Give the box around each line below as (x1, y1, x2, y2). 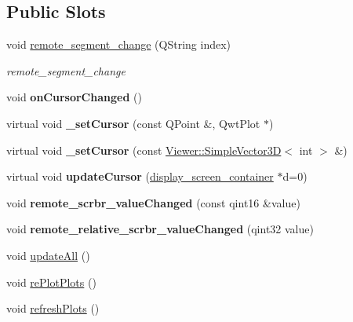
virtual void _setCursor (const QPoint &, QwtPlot (6, 115, 260, 131)
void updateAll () (6, 247, 90, 263)
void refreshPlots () (6, 300, 100, 317)
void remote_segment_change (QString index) (6, 36, 231, 53)
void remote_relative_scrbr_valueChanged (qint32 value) (6, 221, 314, 237)
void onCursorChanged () (6, 89, 142, 105)
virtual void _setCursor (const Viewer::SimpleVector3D (6, 141, 282, 158)
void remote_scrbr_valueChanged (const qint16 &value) (6, 194, 300, 210)
